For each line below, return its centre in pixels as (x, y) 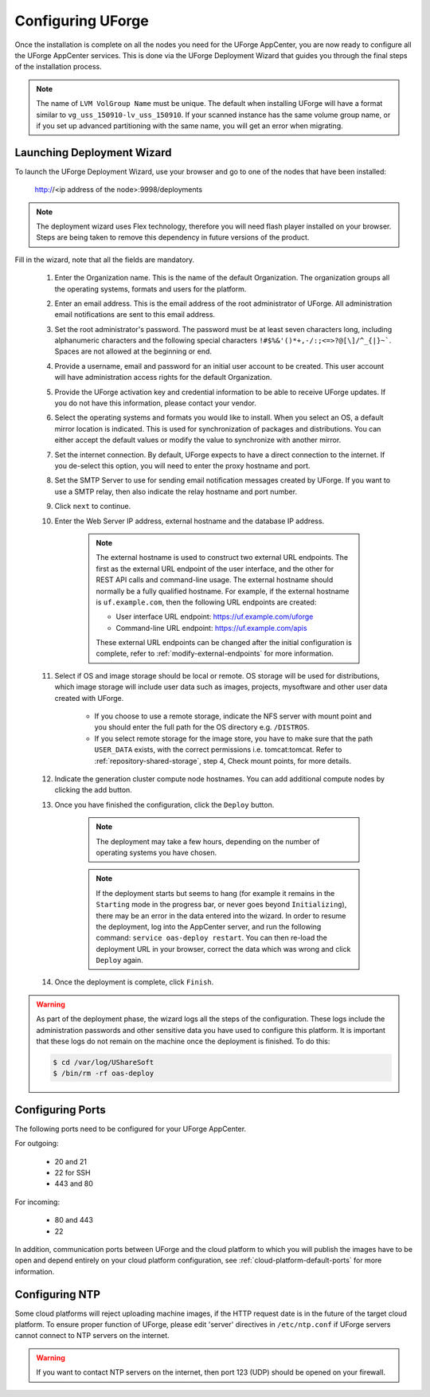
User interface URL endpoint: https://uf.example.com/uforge (215, 616)
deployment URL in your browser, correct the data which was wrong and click (223, 949)
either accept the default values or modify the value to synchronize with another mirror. (198, 440)
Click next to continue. (93, 507)
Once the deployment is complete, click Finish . (134, 982)
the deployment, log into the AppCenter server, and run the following (209, 926)
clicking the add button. (94, 790)
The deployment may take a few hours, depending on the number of (208, 841)
